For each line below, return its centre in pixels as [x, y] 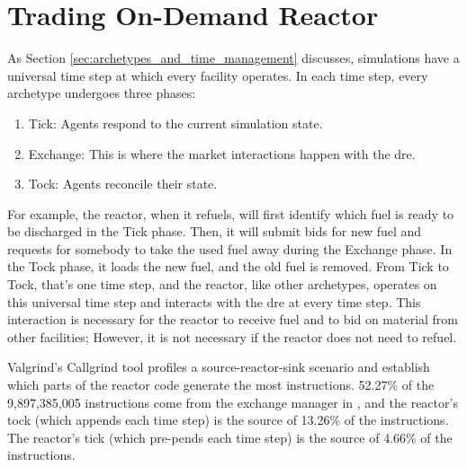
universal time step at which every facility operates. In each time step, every [218, 75]
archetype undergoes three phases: [102, 93]
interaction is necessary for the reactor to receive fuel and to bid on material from [233, 319]
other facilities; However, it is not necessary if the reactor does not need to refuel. [232, 336]
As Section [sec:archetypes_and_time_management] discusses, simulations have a [233, 58]
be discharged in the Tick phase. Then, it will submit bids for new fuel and [215, 231]
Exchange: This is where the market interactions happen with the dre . [222, 153]
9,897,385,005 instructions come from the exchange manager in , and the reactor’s [233, 402]
